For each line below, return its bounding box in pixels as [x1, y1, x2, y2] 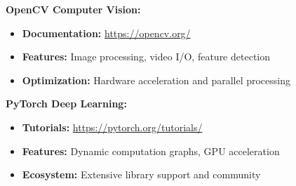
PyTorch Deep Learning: [6, 96, 127, 111]
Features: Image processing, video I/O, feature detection [22, 49, 270, 64]
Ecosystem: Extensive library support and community [22, 167, 261, 182]
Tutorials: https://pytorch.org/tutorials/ [22, 119, 203, 134]
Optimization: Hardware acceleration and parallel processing [22, 72, 291, 87]
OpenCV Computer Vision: [6, 2, 141, 16]
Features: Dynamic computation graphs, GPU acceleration [22, 143, 280, 158]
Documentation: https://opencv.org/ [22, 25, 191, 40]
